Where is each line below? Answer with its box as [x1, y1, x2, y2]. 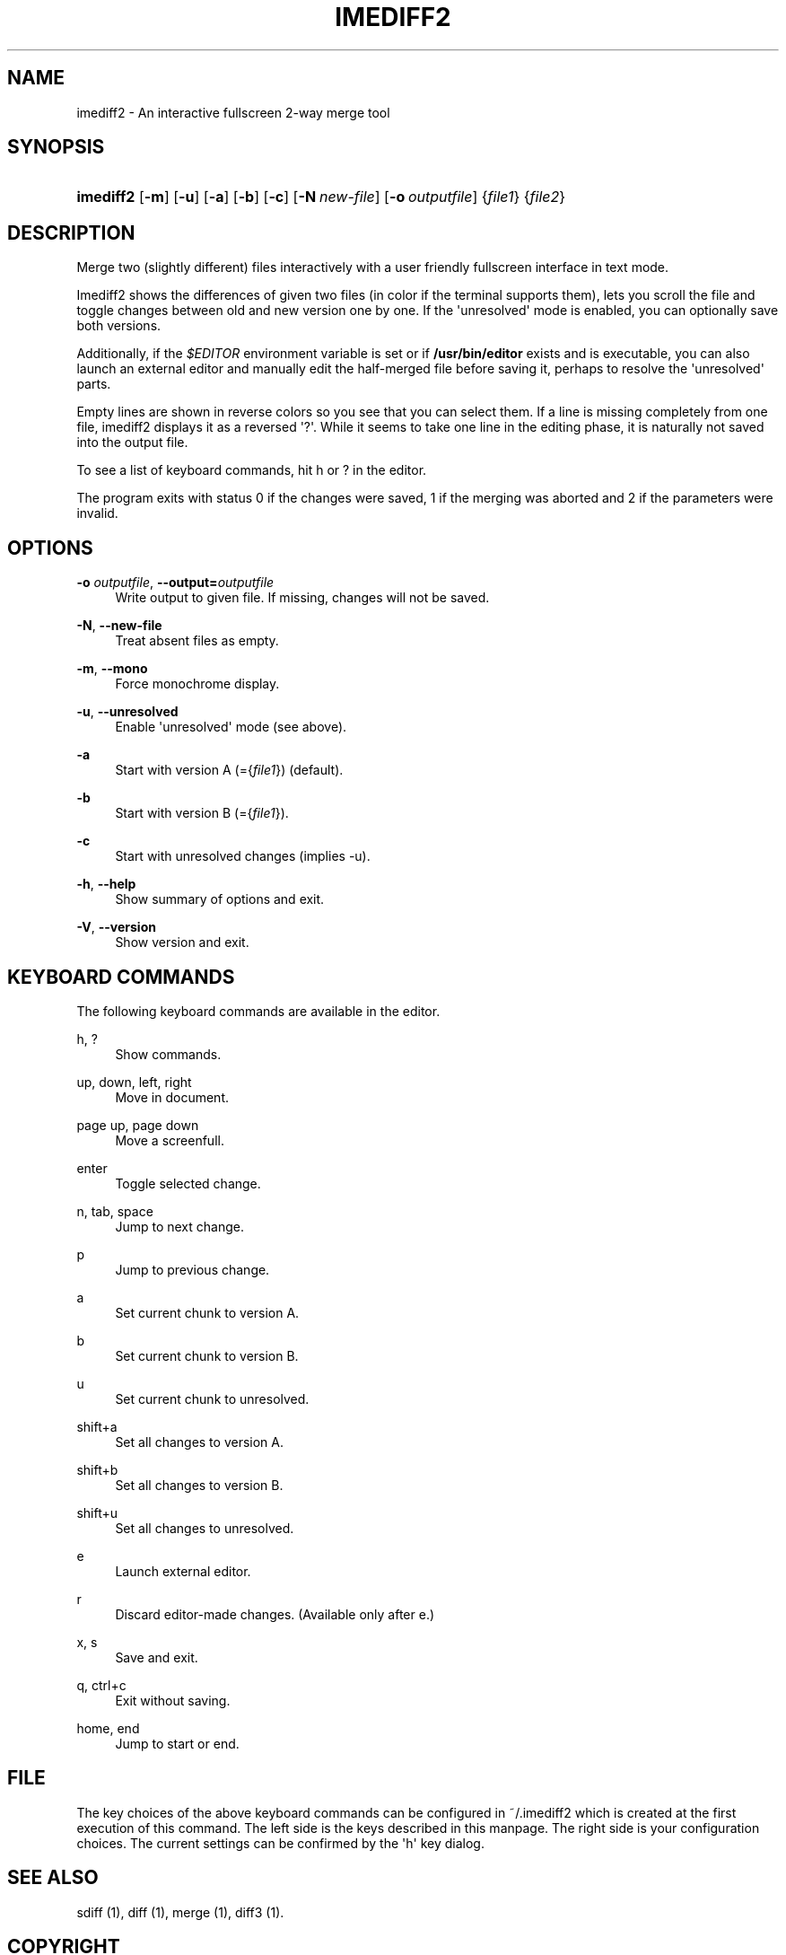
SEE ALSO [7, 1866, 99, 1889]
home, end [76, 1720, 140, 1736]
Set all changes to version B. [115, 1477, 284, 1493]
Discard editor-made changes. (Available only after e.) [115, 1606, 435, 1622]
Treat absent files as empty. [115, 633, 279, 649]
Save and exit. [115, 1649, 198, 1665]
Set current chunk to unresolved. [115, 1390, 310, 1407]
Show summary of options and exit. [115, 891, 325, 907]
